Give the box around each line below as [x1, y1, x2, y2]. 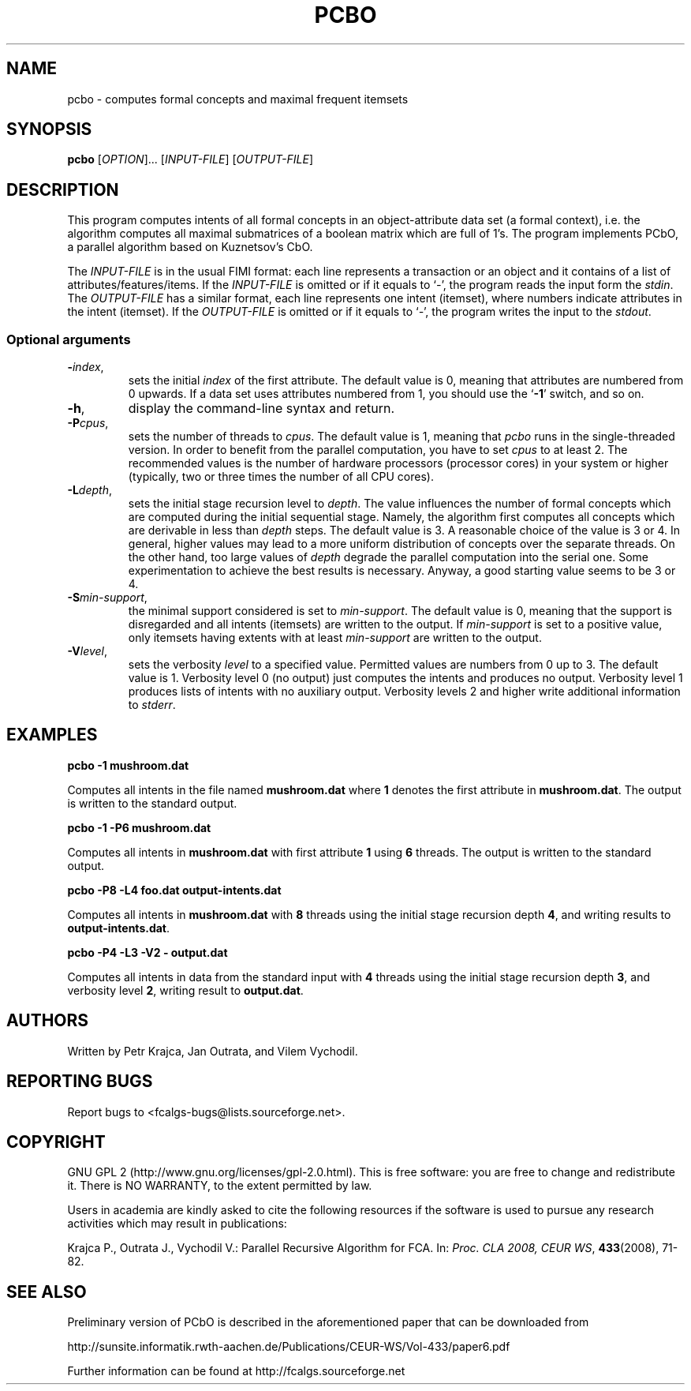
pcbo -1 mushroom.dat [67, 758, 189, 772]
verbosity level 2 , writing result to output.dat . [67, 983, 304, 997]
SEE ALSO [6, 1281, 87, 1302]
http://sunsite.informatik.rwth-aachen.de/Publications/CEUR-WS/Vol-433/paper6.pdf [67, 1340, 510, 1354]
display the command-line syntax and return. [128, 400, 394, 417]
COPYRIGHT [6, 1131, 106, 1152]
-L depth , [67, 483, 112, 497]
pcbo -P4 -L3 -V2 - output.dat [67, 945, 228, 959]
